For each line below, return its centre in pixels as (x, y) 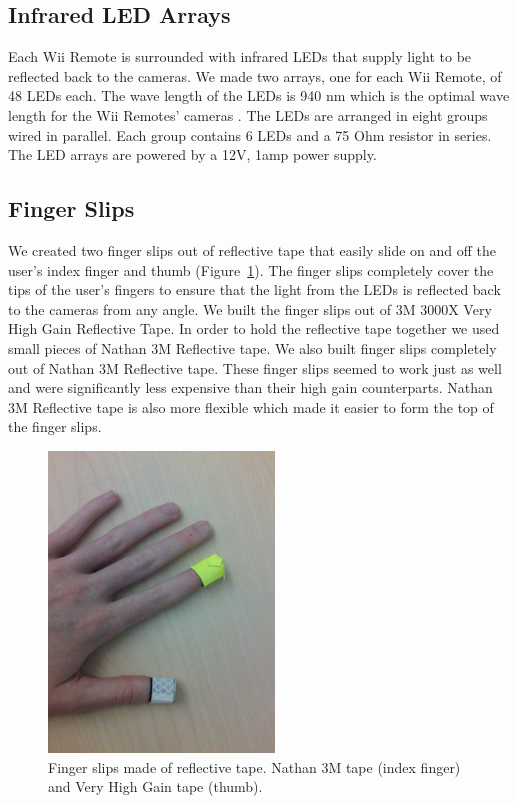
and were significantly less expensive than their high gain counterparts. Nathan (250, 387)
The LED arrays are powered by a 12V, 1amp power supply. (192, 154)
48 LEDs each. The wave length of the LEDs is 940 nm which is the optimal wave (259, 95)
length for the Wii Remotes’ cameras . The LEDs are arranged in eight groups (248, 114)
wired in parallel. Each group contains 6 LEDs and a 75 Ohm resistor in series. (250, 134)
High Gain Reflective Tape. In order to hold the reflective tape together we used (254, 328)
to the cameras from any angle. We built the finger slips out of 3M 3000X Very (250, 308)
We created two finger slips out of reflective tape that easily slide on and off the (252, 249)
